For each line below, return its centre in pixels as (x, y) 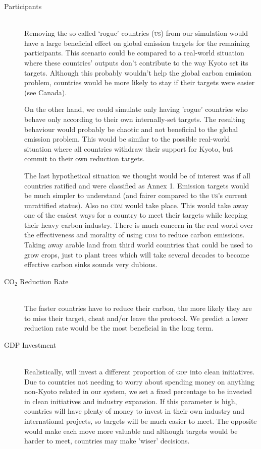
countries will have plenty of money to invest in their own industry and (134, 411)
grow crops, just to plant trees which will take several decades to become (137, 254)
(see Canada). (46, 92)
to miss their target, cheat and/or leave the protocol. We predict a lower (136, 318)
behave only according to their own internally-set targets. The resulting (135, 119)
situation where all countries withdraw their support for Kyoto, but (129, 148)
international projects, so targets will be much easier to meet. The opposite (141, 421)
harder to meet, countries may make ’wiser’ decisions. (107, 441)
